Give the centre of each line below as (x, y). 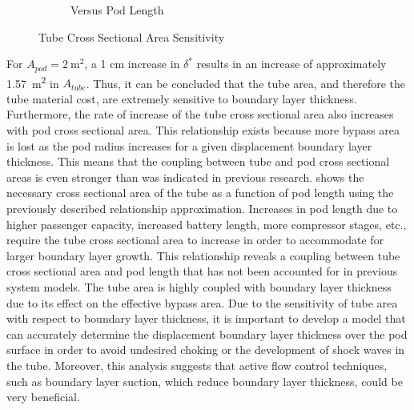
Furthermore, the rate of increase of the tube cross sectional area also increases (200, 114)
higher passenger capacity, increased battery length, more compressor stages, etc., (207, 224)
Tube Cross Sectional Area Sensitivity (132, 36)
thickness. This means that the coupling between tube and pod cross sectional (198, 161)
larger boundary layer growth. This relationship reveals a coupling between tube (203, 255)
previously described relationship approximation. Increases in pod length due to (202, 209)
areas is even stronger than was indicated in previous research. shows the (185, 177)
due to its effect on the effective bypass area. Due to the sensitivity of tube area (202, 302)
